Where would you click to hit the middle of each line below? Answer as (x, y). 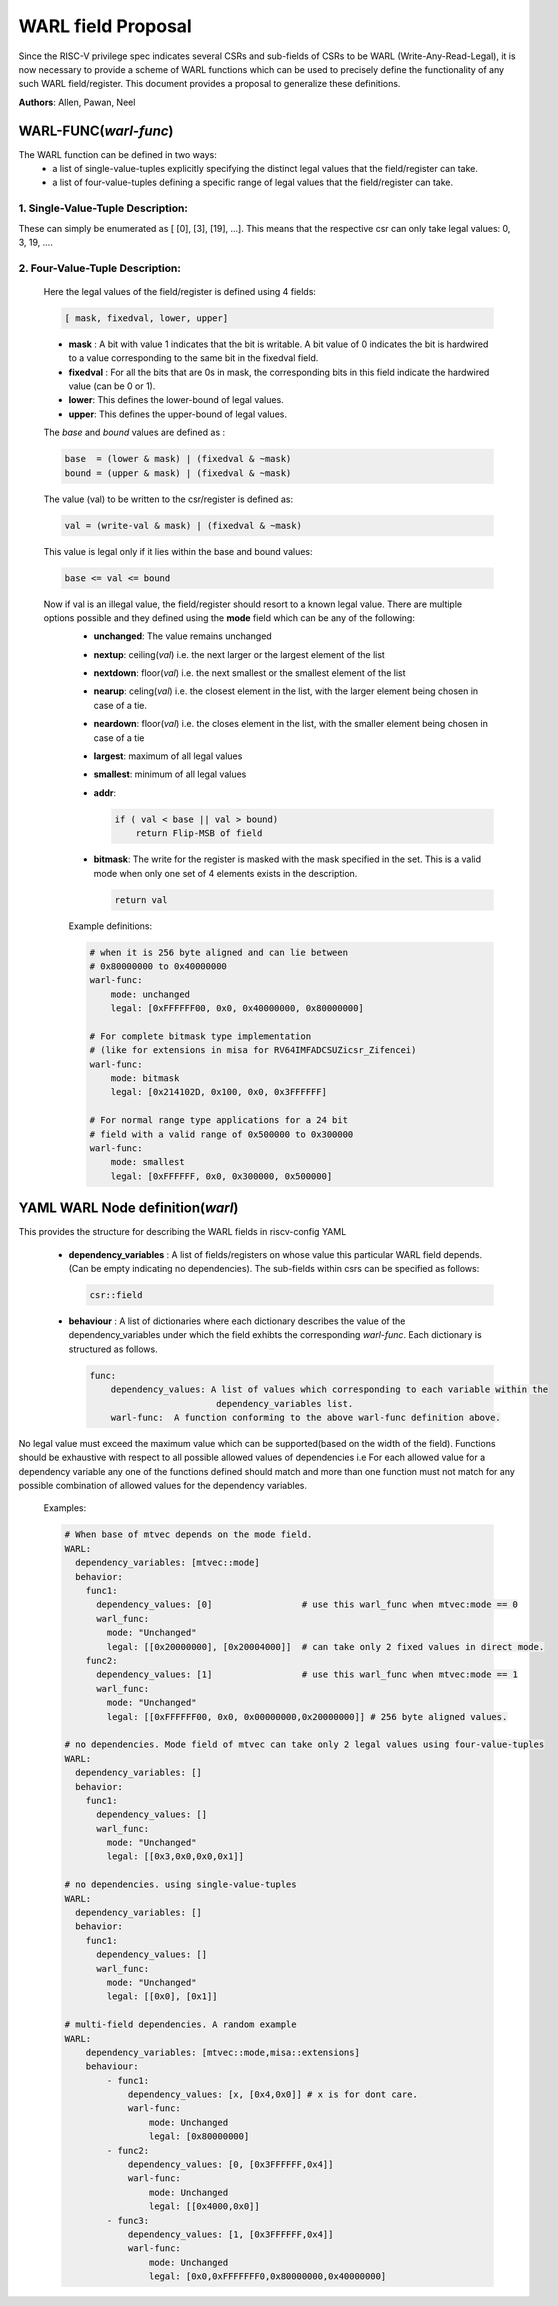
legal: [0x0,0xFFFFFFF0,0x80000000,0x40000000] (267, 2276)
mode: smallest (147, 1162)
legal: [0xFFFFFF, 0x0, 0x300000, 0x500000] (221, 1176)
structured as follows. (113, 1349)
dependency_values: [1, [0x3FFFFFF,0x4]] (230, 2234)
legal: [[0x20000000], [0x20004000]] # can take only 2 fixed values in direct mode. (325, 1646)
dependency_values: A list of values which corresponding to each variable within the (329, 1389)
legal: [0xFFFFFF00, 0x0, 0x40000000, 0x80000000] (237, 1008)
